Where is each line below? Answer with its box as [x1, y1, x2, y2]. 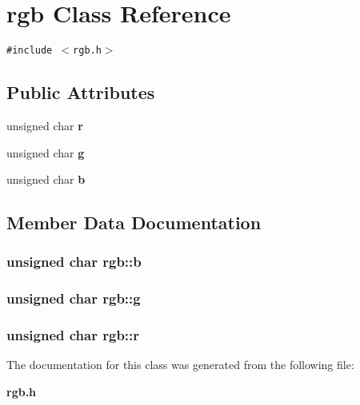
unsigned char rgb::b [6, 252, 142, 272]
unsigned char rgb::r [6, 325, 140, 345]
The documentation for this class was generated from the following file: [6, 356, 354, 373]
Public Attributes [6, 80, 155, 105]
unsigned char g [6, 144, 85, 161]
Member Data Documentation [6, 210, 262, 235]
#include [6, 45, 53, 57]
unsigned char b [6, 171, 86, 188]
